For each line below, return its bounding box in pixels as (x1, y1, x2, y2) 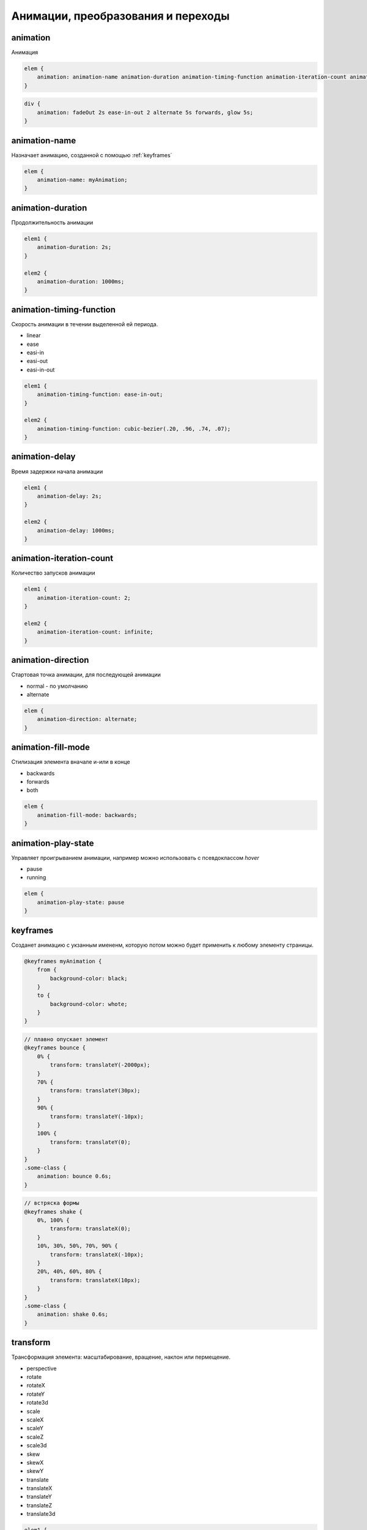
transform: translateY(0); (50, 1138, 131, 1146)
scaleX (26, 1416, 44, 1423)
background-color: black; (50, 975, 128, 982)
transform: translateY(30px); (50, 1087, 141, 1094)
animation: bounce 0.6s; (37, 1173, 112, 1180)
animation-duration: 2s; (37, 244, 112, 251)
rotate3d (26, 1399, 48, 1406)
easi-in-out (26, 366, 55, 373)
